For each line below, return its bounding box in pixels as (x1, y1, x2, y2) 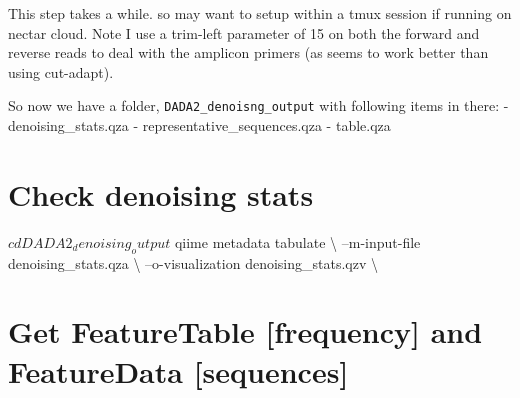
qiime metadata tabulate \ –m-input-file (174, 231, 421, 252)
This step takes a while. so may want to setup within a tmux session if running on (8, 3, 512, 23)
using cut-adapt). (8, 61, 114, 82)
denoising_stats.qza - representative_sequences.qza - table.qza (8, 115, 391, 136)
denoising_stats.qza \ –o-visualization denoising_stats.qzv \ (8, 252, 378, 273)
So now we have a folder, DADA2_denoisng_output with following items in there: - (8, 95, 509, 116)
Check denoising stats (8, 173, 314, 214)
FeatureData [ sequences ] (8, 350, 349, 391)
